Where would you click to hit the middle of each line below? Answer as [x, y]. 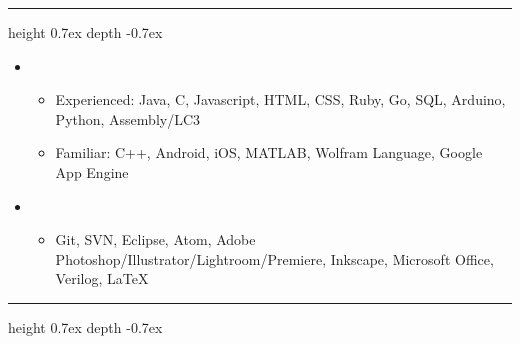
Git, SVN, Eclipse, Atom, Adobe [155, 239]
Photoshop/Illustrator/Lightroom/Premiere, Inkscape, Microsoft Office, [274, 258]
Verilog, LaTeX [102, 278]
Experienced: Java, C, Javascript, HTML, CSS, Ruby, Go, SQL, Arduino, [280, 99]
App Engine [92, 171]
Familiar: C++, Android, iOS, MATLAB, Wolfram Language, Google [269, 152]
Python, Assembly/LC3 [128, 118]
